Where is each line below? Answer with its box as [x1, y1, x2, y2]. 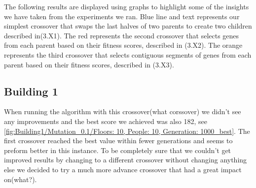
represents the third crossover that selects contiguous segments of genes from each [4, 49, 252, 60]
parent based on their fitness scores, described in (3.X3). [4, 59, 174, 69]
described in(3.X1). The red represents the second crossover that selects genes [4, 30, 239, 40]
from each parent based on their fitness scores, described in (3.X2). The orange [4, 40, 243, 50]
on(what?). [4, 174, 37, 184]
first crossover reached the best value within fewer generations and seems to [4, 135, 233, 146]
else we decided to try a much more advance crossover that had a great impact [4, 164, 242, 174]
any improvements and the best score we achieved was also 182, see [4, 116, 207, 126]
